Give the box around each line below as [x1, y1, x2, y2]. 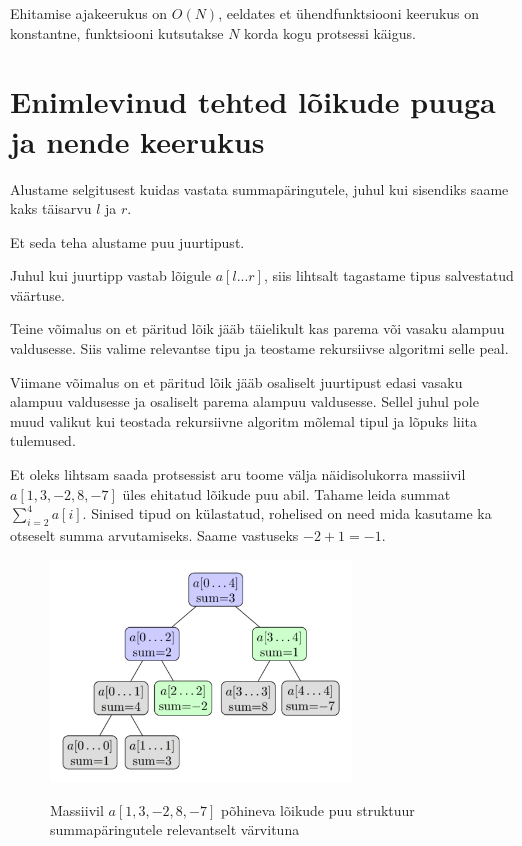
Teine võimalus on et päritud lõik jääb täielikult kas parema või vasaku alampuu [10, 318, 505, 339]
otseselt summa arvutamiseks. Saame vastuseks [10, 525, 299, 546]
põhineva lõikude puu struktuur [220, 799, 415, 820]
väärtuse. [10, 284, 65, 305]
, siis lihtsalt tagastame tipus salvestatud [264, 265, 514, 286]
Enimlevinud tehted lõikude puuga [10, 81, 496, 122]
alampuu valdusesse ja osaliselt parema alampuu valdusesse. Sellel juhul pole [10, 391, 479, 412]
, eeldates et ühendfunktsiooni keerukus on [218, 3, 480, 23]
